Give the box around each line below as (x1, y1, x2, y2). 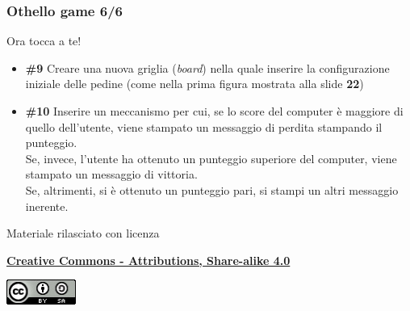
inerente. (25, 197, 69, 214)
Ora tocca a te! (6, 32, 82, 49)
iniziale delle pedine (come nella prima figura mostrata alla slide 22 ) (25, 75, 364, 92)
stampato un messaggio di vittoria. (25, 166, 198, 183)
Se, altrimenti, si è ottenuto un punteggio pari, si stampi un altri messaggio (25, 181, 399, 198)
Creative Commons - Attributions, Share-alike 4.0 (6, 251, 291, 268)
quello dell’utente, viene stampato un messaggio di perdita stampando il (25, 118, 383, 135)
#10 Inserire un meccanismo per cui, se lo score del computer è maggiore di (25, 103, 404, 119)
